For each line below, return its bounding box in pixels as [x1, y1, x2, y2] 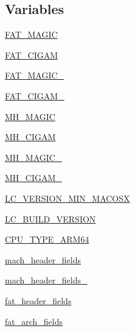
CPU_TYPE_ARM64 [5, 233, 89, 246]
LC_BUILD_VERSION [5, 212, 96, 225]
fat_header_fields [5, 294, 72, 307]
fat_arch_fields [5, 315, 63, 327]
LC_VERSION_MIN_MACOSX [5, 191, 130, 204]
